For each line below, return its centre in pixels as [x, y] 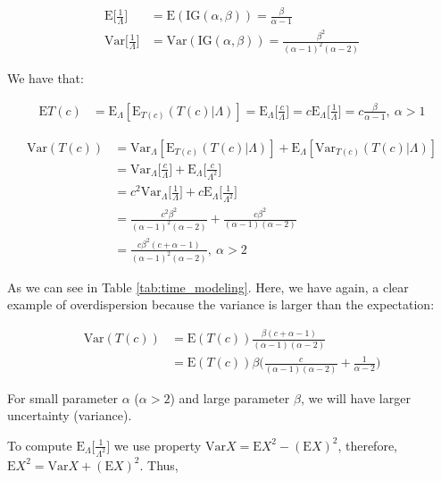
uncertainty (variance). [70, 415]
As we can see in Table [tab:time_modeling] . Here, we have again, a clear [208, 287]
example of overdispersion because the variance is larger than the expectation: [221, 304]
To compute [40, 445]
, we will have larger [355, 397]
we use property [158, 445]
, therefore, [367, 445]
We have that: [46, 77]
